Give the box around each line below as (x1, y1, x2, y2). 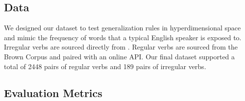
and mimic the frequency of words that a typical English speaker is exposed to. (4, 32, 242, 42)
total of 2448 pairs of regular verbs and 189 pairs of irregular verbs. (4, 61, 206, 71)
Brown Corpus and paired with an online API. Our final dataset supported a (4, 51, 235, 61)
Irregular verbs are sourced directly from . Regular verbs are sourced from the (4, 42, 238, 52)
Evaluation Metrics (4, 85, 102, 100)
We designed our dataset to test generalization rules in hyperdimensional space (4, 23, 241, 33)
